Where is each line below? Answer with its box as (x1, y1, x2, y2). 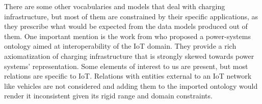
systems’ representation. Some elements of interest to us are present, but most (4, 60, 248, 71)
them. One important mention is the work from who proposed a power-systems (4, 30, 251, 41)
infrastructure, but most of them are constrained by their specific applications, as (4, 11, 258, 21)
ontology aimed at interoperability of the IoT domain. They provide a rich (4, 41, 237, 51)
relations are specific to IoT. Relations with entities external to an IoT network (4, 71, 252, 81)
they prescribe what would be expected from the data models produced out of (4, 21, 248, 31)
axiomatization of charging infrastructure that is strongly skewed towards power (4, 50, 254, 61)
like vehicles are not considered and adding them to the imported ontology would (4, 80, 258, 91)
